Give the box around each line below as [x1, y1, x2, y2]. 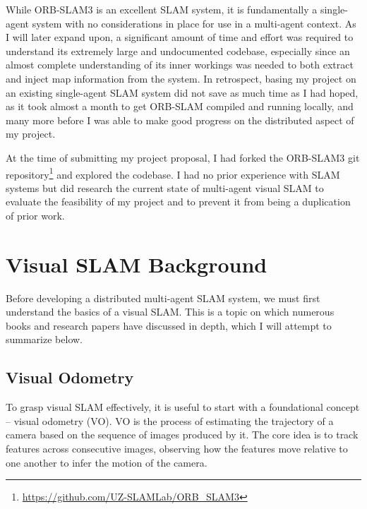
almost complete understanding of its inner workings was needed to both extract [6, 57, 354, 72]
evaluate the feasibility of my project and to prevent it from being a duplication [6, 194, 351, 209]
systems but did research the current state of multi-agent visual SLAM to [6, 180, 324, 195]
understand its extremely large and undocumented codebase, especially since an [6, 43, 350, 58]
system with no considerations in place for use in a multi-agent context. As [32, 16, 356, 30]
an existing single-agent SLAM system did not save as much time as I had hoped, [6, 85, 359, 100]
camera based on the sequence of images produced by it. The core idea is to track [6, 427, 359, 442]
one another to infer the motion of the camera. [6, 455, 207, 469]
